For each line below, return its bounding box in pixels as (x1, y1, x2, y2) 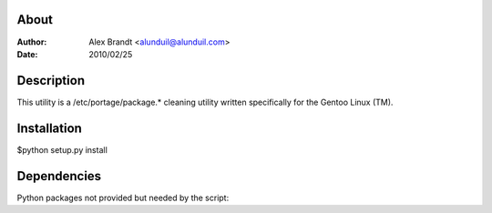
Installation (16, 120, 82, 136)
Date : (16, 48, 38, 59)
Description (16, 73, 86, 88)
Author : (16, 36, 47, 47)
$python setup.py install (16, 144, 108, 155)
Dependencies (16, 168, 102, 184)
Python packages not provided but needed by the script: (16, 192, 230, 203)
